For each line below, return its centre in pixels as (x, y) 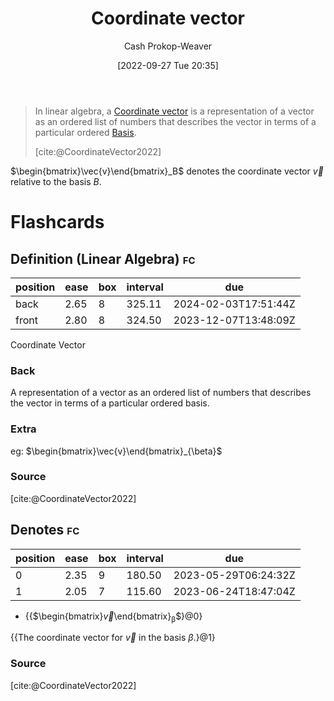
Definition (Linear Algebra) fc (103, 258)
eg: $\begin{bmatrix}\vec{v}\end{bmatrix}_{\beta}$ (116, 451)
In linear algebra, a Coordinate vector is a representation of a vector (174, 111)
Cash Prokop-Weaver (168, 46)
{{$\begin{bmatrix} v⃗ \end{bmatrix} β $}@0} (113, 617)
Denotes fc (45, 530)
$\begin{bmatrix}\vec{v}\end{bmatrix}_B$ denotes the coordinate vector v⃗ (167, 171)
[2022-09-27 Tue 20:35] (168, 65)
